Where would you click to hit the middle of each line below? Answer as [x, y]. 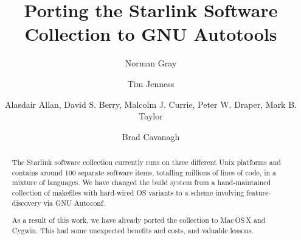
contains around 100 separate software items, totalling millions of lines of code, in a [144, 172]
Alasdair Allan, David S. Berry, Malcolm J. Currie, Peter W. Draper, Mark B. [151, 104]
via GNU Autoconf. [74, 203]
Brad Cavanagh [151, 136]
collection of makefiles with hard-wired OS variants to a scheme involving [128, 193]
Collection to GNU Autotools [151, 34]
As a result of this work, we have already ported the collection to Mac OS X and [139, 220]
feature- [259, 193]
